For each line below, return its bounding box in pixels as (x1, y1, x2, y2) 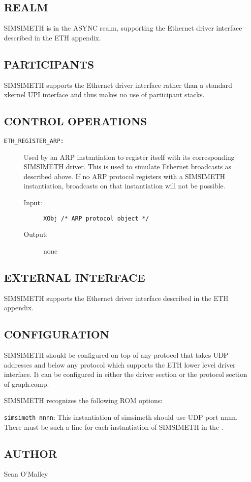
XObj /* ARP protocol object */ (43, 215, 149, 222)
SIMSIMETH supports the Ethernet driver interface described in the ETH (4, 293, 229, 303)
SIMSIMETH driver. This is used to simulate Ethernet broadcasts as (24, 161, 231, 172)
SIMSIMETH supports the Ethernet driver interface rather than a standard (4, 79, 232, 90)
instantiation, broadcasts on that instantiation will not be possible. (24, 181, 225, 191)
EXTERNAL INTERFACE (4, 269, 145, 285)
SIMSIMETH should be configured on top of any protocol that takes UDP (4, 350, 228, 360)
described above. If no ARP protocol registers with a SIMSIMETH (24, 171, 225, 181)
